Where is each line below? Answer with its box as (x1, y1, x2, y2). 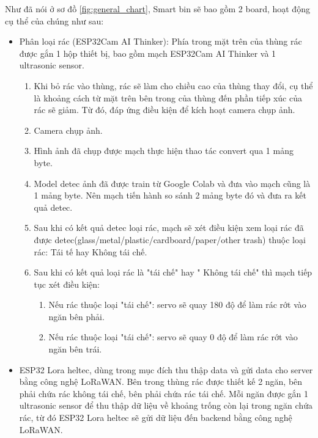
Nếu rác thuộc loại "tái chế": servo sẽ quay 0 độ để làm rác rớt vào (48, 330, 298, 343)
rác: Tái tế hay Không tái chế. (34, 245, 147, 258)
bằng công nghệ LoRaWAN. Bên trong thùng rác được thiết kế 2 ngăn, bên (19, 375, 303, 388)
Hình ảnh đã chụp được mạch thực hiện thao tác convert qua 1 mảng (34, 144, 294, 157)
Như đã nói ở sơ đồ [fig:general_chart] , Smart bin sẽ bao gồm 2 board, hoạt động (5, 2, 310, 15)
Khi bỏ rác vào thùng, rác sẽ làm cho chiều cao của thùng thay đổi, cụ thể (34, 79, 313, 92)
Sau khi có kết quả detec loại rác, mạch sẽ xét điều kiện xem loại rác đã (34, 221, 304, 234)
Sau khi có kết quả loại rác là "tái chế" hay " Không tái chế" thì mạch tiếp (34, 266, 312, 279)
